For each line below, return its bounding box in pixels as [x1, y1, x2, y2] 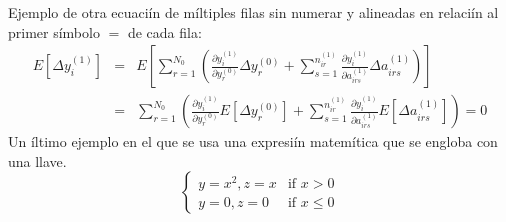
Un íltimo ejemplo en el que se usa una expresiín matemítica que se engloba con [8, 131, 498, 152]
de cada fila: [127, 21, 202, 42]
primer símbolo [8, 21, 100, 42]
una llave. [8, 150, 67, 171]
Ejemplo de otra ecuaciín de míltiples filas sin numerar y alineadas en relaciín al [8, 2, 499, 22]
